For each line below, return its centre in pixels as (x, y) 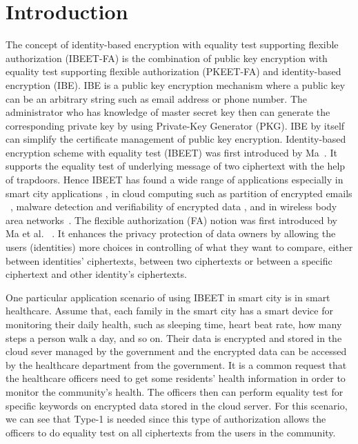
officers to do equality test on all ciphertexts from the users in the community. (171, 432)
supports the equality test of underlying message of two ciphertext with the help (176, 166)
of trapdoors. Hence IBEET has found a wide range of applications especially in (175, 180)
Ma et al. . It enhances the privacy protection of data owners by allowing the (171, 233)
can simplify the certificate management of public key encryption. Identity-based (176, 139)
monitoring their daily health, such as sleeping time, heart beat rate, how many (174, 324)
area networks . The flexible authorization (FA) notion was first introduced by (171, 220)
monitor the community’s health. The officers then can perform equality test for (175, 391)
